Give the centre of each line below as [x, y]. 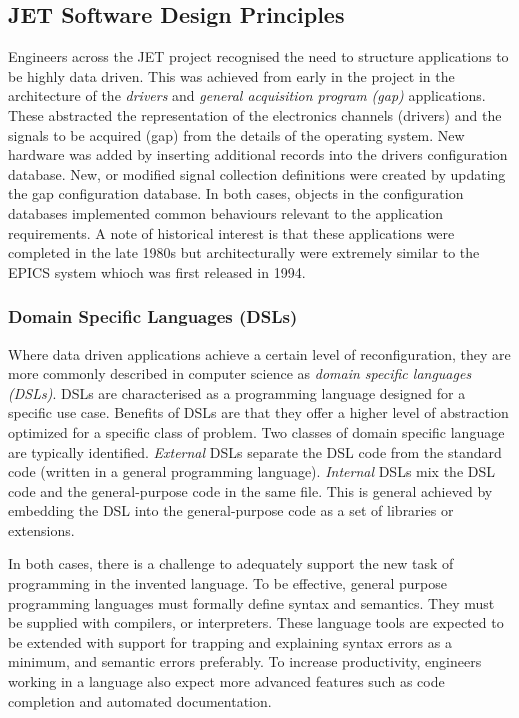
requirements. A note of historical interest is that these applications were [231, 232]
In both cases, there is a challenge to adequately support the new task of [231, 563]
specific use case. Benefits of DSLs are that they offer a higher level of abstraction [258, 412]
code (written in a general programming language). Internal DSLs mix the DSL [252, 471]
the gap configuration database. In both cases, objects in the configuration [236, 193]
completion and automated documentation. [140, 700]
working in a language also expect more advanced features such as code [226, 681]
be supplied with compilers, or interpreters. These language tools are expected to [256, 622]
